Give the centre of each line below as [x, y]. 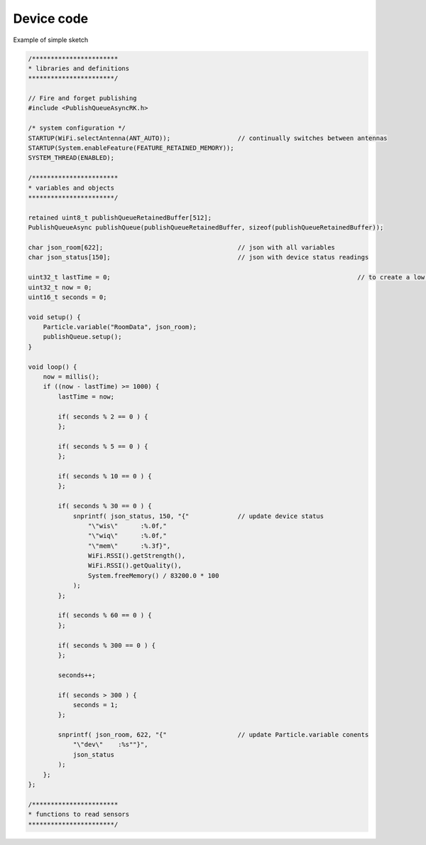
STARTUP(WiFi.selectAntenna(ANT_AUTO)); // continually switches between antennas [208, 138]
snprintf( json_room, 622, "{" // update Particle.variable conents [213, 735]
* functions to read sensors [79, 814]
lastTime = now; [86, 397]
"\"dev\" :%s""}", [110, 745]
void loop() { [53, 367]
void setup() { [54, 317]
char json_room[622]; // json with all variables [181, 247]
